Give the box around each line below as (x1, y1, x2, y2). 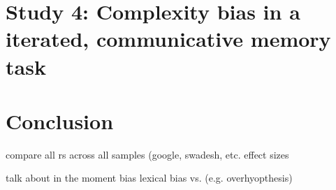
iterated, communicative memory (6, 24, 331, 53)
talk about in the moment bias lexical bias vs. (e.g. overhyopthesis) (6, 170, 293, 185)
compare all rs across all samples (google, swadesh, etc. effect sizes (6, 147, 289, 161)
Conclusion (6, 106, 114, 135)
